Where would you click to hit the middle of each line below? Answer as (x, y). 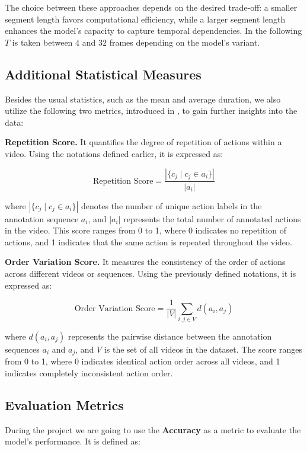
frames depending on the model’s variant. (185, 42)
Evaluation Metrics (64, 404)
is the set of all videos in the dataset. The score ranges (203, 349)
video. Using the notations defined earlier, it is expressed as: (114, 153)
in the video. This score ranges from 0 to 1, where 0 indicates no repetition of (145, 230)
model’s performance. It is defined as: (73, 441)
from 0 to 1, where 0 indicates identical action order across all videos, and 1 (143, 361)
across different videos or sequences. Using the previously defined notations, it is (151, 273)
